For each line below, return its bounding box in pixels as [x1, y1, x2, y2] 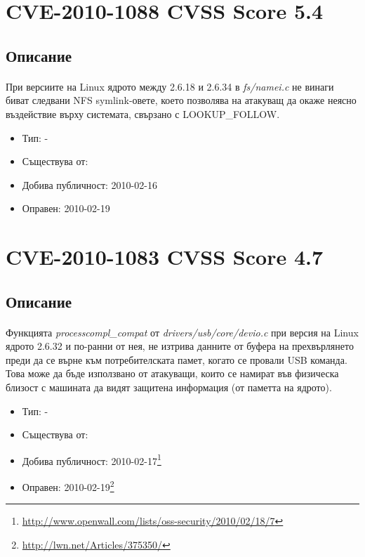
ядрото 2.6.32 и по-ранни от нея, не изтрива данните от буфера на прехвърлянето [6, 339, 354, 353]
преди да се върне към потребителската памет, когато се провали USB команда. [6, 352, 347, 367]
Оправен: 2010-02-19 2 [22, 478, 114, 494]
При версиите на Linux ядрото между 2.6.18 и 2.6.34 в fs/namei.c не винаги [6, 79, 334, 93]
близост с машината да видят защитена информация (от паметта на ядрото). [6, 380, 332, 395]
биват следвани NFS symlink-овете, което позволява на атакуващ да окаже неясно [6, 93, 357, 107]
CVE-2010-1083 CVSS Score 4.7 [6, 242, 324, 271]
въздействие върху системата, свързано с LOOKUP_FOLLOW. [6, 106, 280, 121]
